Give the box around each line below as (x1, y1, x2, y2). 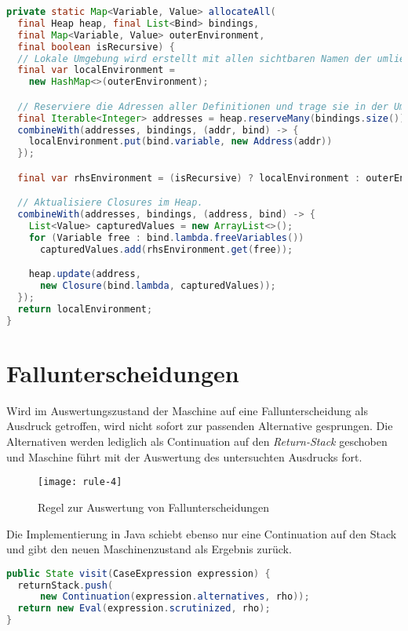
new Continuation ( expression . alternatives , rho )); (39, 591, 310, 603)
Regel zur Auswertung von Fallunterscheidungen (38, 498, 270, 515)
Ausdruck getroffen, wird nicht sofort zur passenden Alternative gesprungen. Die (6, 418, 393, 434)
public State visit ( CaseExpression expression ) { (6, 567, 271, 579)
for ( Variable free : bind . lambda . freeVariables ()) (28, 232, 304, 243)
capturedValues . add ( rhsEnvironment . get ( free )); (39, 243, 293, 255)
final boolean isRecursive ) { (17, 41, 175, 53)
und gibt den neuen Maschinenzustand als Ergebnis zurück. (6, 541, 292, 557)
